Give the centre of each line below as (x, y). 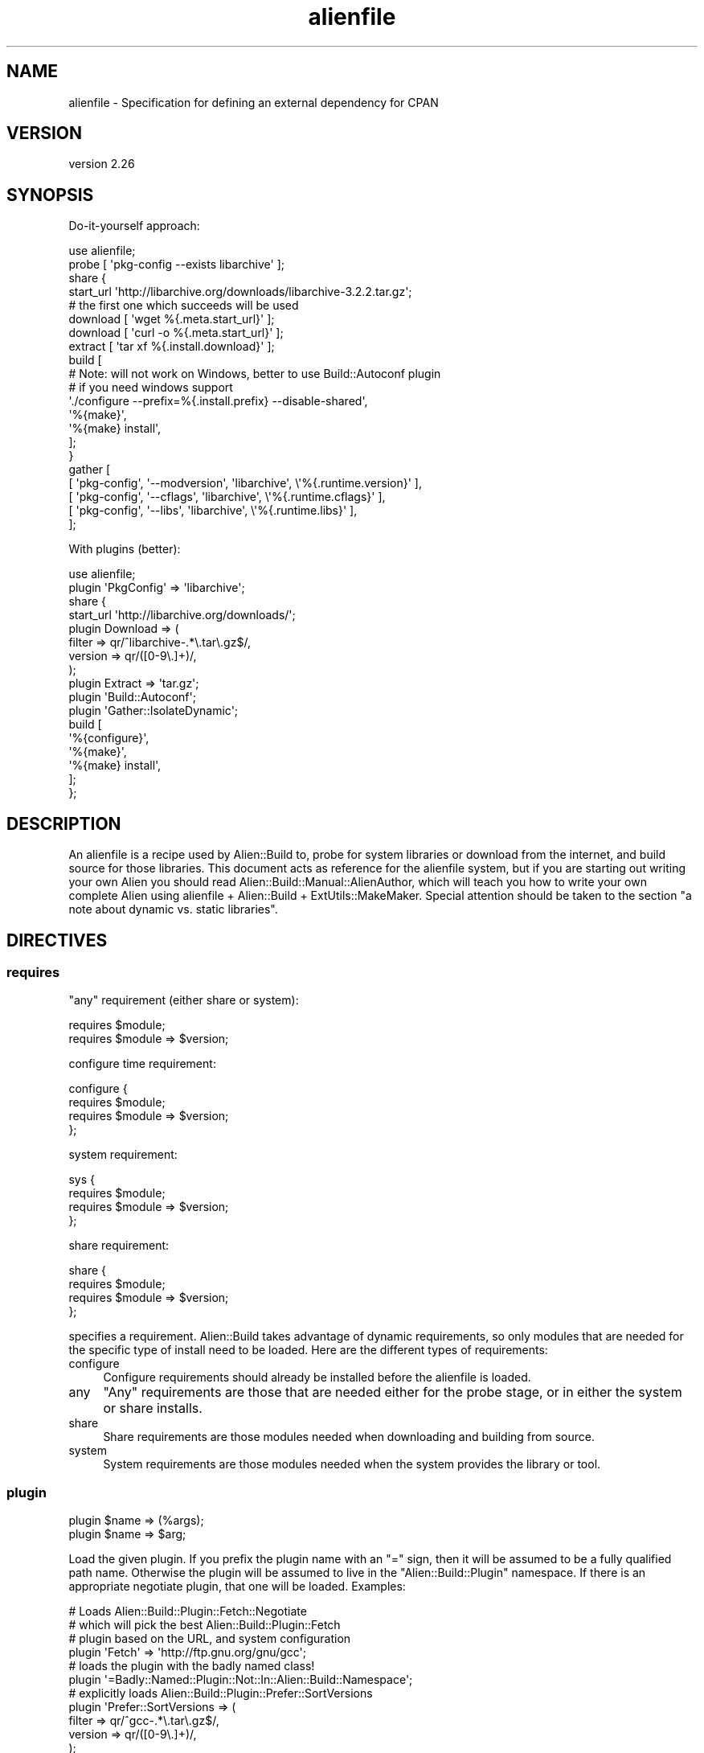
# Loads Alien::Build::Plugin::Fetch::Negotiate (188, 1611)
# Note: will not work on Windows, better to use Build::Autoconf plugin (255, 374)
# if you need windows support (151, 388)
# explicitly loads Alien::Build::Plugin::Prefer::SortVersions (221, 1693)
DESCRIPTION (64, 823)
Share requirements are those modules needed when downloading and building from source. (349, 1437)
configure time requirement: (142, 1064)
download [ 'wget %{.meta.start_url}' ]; (172, 319)
